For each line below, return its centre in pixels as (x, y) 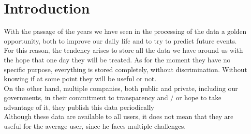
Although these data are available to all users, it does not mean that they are (119, 116)
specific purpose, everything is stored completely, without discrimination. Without (126, 69)
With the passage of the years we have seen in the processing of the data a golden (125, 31)
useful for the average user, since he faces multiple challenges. (95, 126)
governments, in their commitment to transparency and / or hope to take (113, 97)
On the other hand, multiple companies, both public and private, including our (121, 88)
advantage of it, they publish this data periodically (79, 107)
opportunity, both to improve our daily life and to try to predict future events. (120, 40)
